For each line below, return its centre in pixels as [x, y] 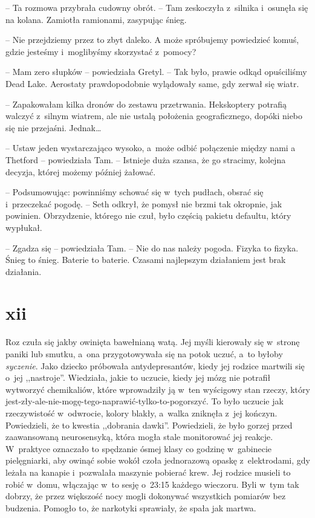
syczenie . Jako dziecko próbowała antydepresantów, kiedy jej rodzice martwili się [155, 365]
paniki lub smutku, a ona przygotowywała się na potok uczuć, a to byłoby [144, 354]
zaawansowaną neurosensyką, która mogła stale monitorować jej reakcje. [139, 437]
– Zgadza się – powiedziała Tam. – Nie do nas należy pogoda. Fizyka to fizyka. [152, 248]
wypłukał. [24, 227]
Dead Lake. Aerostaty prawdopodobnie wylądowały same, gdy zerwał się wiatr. [152, 83]
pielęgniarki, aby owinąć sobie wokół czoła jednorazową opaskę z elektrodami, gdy [158, 460]
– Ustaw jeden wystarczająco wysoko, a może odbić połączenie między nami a [151, 148]
